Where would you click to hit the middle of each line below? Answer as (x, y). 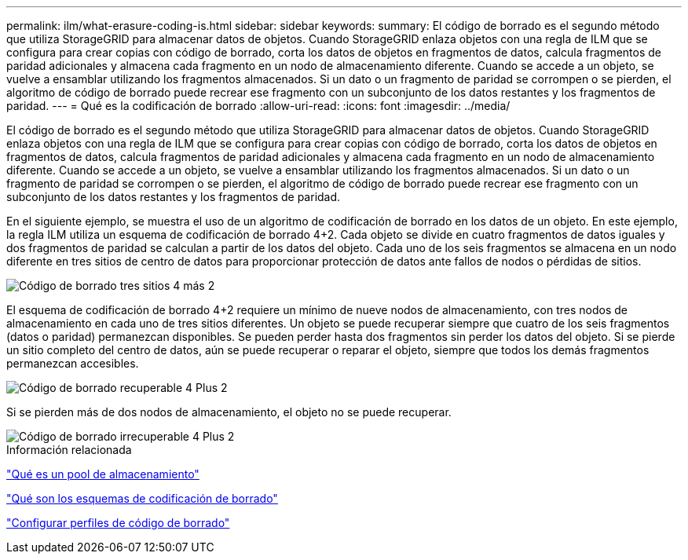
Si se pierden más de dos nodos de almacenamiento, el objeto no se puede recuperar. (229, 412)
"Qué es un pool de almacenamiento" (103, 474)
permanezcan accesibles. (73, 363)
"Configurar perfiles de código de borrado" (118, 523)
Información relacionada (69, 450)
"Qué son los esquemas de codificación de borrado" (142, 498)
